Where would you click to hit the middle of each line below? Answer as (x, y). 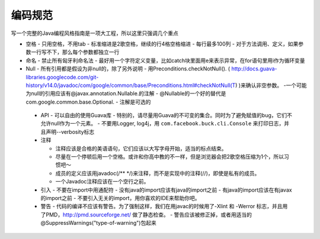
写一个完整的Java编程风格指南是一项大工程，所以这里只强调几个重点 (95, 33)
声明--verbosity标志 (70, 132)
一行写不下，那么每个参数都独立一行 (75, 52)
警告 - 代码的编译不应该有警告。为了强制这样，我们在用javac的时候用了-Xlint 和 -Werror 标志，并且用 (164, 206)
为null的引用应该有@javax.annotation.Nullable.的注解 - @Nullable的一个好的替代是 (126, 93)
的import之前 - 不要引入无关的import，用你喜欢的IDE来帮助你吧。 (120, 198)
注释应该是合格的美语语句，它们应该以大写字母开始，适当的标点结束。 (141, 148)
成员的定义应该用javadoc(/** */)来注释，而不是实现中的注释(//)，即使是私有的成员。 (158, 173)
